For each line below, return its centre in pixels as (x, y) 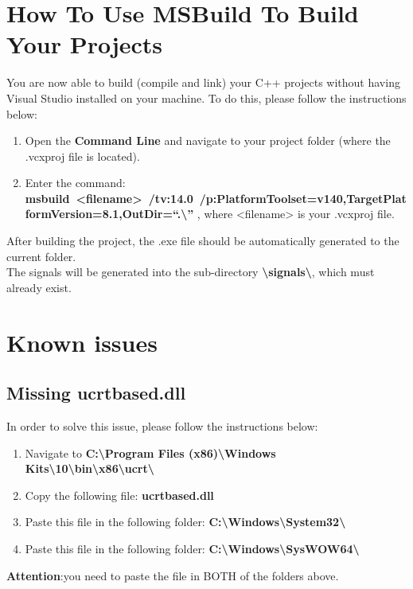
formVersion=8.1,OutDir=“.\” (109, 214)
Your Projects (85, 44)
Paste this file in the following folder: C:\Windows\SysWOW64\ (192, 548)
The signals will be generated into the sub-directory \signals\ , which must (191, 272)
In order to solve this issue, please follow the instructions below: (162, 426)
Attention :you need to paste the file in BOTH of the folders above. (173, 575)
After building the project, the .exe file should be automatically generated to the (203, 241)
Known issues (82, 342)
